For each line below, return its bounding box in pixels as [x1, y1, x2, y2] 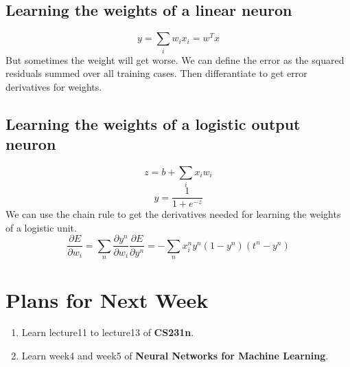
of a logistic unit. [5, 220, 77, 234]
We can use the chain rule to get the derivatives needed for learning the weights [5, 207, 341, 221]
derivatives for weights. [5, 79, 102, 93]
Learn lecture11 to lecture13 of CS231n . [21, 325, 194, 340]
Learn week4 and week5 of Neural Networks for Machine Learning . [21, 348, 329, 363]
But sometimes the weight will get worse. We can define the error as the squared [5, 52, 345, 67]
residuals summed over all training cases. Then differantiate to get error [5, 66, 307, 80]
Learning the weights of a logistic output [5, 113, 301, 134]
